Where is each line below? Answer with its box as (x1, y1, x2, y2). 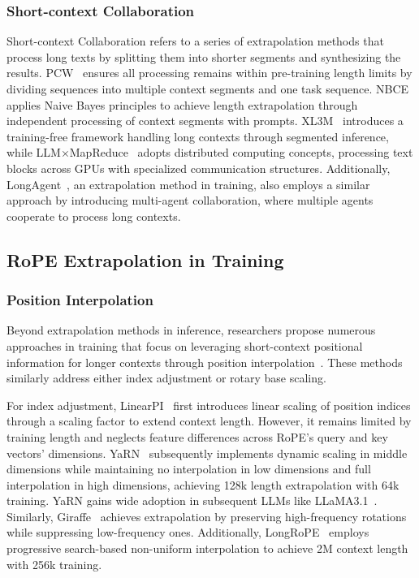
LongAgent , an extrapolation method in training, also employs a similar (6, 175, 370, 192)
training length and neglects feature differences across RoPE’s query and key (6, 428, 388, 445)
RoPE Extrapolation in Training (6, 247, 284, 272)
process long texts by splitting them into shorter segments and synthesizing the (6, 48, 401, 65)
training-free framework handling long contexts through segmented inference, (6, 127, 389, 144)
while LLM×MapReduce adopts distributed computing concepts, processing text (6, 144, 413, 161)
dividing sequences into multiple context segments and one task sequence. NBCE (6, 80, 409, 97)
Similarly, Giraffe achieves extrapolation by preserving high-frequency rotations (6, 507, 407, 524)
